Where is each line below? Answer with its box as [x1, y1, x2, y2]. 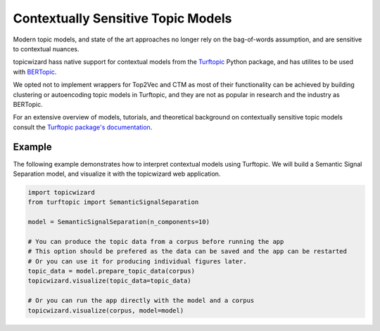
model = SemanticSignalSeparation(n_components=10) [27, 218, 210, 226]
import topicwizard [27, 188, 95, 196]
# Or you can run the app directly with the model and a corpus [27, 297, 255, 305]
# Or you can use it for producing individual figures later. [27, 257, 247, 265]
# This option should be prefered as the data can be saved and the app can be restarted [27, 247, 348, 256]
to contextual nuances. [13, 44, 80, 53]
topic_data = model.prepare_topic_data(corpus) [27, 267, 195, 275]
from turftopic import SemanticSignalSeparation [27, 198, 199, 207]
